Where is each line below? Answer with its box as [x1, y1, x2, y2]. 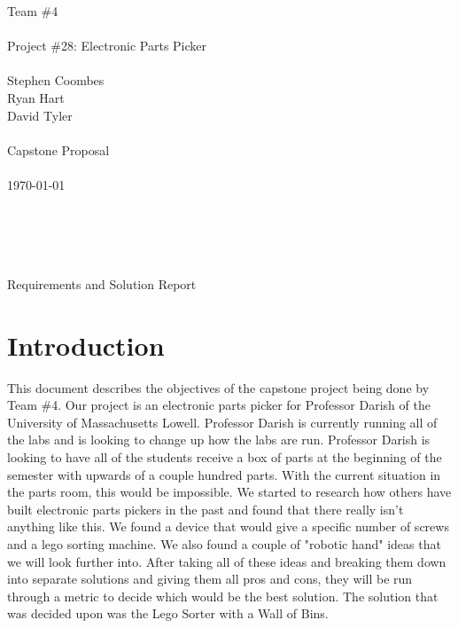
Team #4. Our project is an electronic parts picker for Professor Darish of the [7, 396, 431, 414]
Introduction [7, 326, 165, 363]
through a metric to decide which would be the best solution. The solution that [7, 586, 439, 605]
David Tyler [7, 106, 73, 124]
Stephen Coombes [7, 71, 105, 90]
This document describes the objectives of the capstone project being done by [7, 378, 430, 396]
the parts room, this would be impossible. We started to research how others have [7, 483, 452, 501]
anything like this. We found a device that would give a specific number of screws [7, 517, 449, 536]
